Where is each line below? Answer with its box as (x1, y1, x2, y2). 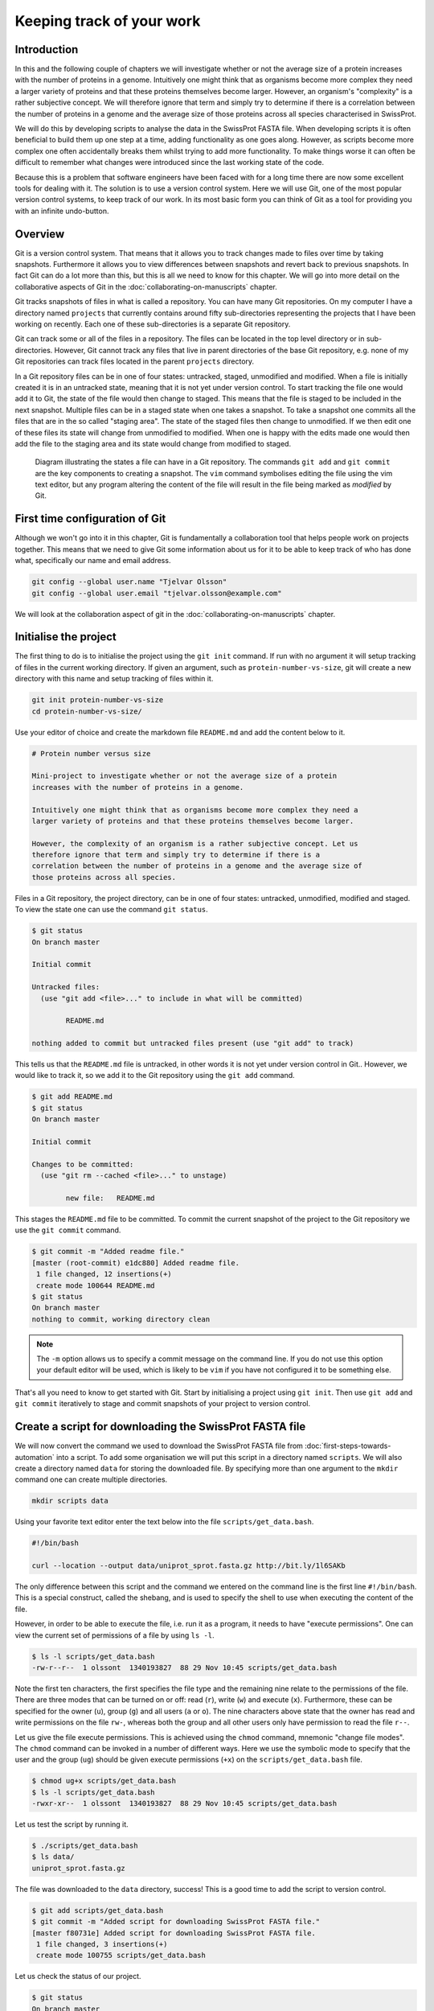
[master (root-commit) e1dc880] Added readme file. (31, 1258, 240, 1267)
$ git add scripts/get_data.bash (31, 1906, 164, 1914)
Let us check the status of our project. (14, 1972, 141, 1981)
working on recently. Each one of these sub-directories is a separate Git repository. (14, 319, 291, 329)
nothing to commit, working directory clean (31, 1314, 211, 1323)
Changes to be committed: (31, 1159, 134, 1169)
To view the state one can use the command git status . (14, 905, 208, 915)
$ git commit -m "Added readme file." (31, 1247, 185, 1256)
